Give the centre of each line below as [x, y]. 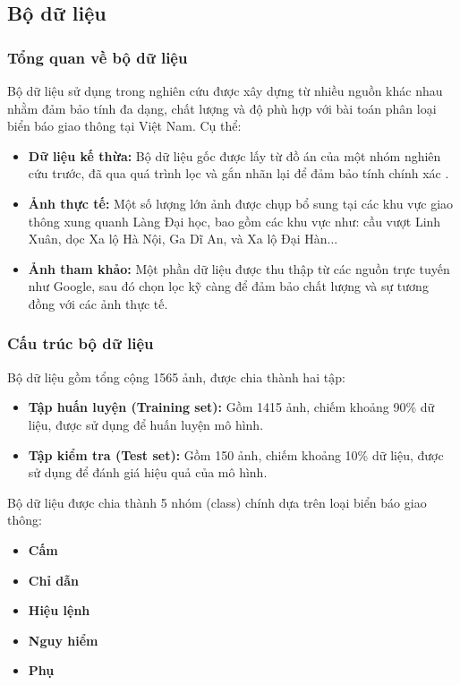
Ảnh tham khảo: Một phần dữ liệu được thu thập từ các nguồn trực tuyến [239, 268]
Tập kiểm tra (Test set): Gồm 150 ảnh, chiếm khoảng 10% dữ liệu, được [236, 454]
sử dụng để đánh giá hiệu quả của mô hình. [148, 472]
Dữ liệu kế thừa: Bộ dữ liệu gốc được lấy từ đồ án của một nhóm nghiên [234, 155]
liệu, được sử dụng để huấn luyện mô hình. [146, 424]
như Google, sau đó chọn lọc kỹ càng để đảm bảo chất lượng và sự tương [228, 286]
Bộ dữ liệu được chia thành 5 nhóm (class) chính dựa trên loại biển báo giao [217, 502]
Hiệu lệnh [59, 610]
